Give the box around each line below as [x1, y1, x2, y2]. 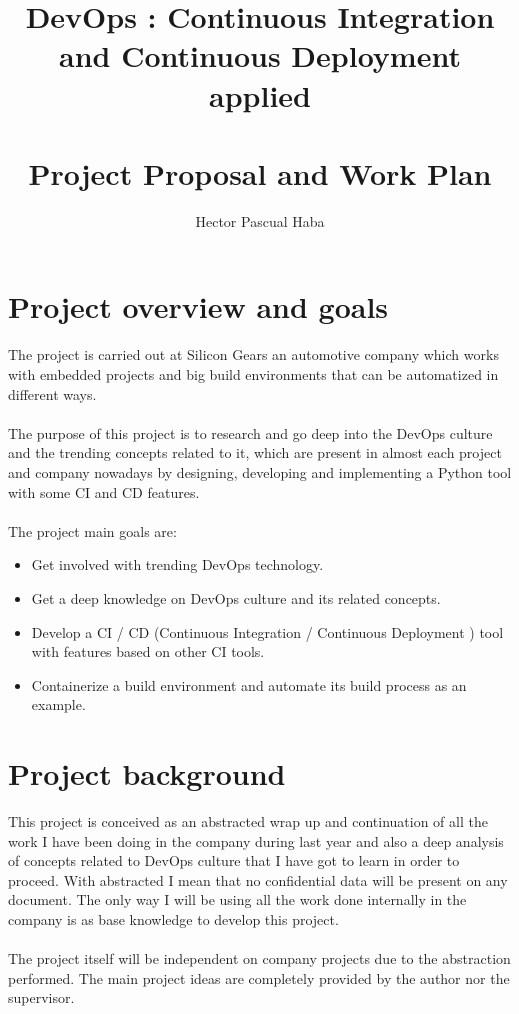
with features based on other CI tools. [31, 641, 265, 662]
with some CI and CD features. [8, 481, 200, 502]
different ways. [8, 383, 97, 404]
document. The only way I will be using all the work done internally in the [8, 889, 467, 910]
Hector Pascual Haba [195, 210, 325, 231]
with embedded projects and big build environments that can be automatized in [8, 364, 499, 384]
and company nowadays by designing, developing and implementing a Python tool [8, 461, 512, 482]
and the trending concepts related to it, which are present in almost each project [8, 442, 502, 463]
